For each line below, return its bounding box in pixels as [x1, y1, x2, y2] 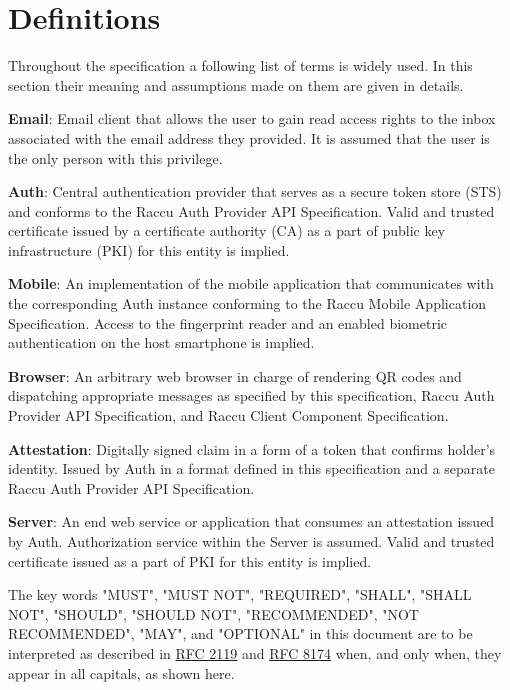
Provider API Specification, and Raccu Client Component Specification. [8, 405, 449, 426]
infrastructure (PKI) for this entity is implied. [8, 239, 290, 260]
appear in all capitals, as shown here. [8, 662, 235, 683]
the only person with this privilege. [8, 147, 223, 168]
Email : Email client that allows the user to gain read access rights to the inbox [8, 108, 496, 129]
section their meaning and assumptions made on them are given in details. [8, 74, 464, 95]
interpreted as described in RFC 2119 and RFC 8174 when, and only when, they [8, 642, 502, 663]
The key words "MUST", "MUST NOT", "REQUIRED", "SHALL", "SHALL [8, 584, 472, 605]
